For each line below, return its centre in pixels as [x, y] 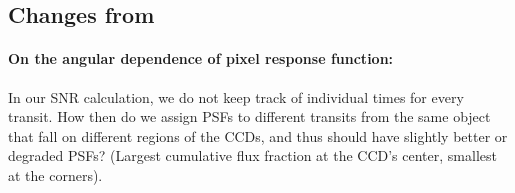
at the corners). [55, 174]
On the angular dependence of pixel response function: [201, 58]
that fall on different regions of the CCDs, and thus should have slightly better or [258, 135]
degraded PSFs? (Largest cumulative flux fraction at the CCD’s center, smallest [252, 155]
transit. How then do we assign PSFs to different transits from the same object [249, 116]
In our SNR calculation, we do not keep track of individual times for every [236, 96]
